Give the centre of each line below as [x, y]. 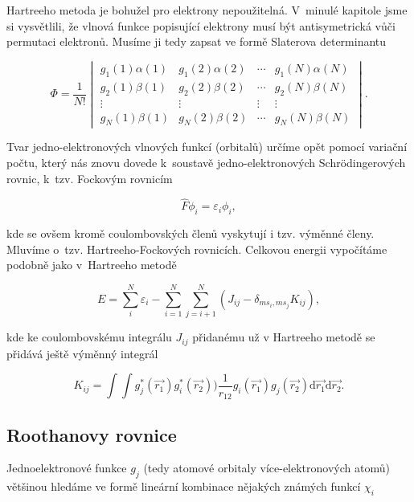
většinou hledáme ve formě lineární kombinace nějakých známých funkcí [184, 486]
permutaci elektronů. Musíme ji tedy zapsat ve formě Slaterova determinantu [197, 41]
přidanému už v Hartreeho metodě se [284, 337]
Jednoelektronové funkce [67, 468]
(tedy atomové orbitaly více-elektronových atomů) [266, 468]
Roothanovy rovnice [92, 434]
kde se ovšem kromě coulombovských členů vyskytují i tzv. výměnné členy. [191, 233]
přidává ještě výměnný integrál [82, 353]
